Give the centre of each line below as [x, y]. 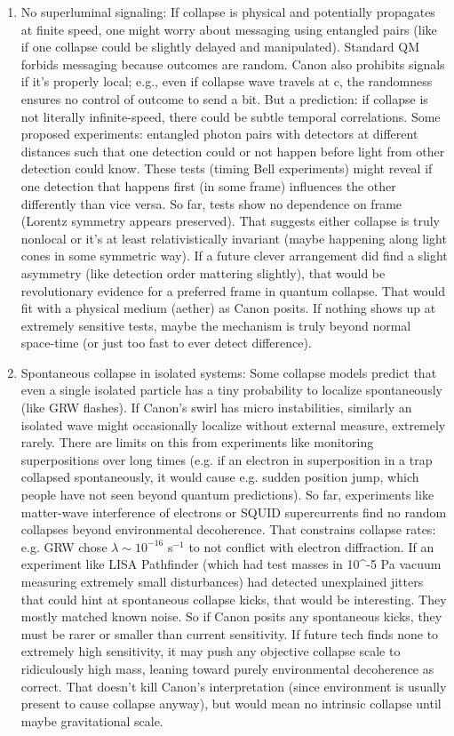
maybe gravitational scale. [92, 720]
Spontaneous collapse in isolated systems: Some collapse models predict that [229, 372]
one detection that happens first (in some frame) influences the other [208, 185]
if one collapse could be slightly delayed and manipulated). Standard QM [220, 47]
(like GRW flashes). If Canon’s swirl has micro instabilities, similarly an [216, 408]
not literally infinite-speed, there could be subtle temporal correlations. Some [231, 116]
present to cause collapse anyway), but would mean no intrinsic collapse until [231, 704]
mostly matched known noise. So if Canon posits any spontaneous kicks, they [231, 616]
